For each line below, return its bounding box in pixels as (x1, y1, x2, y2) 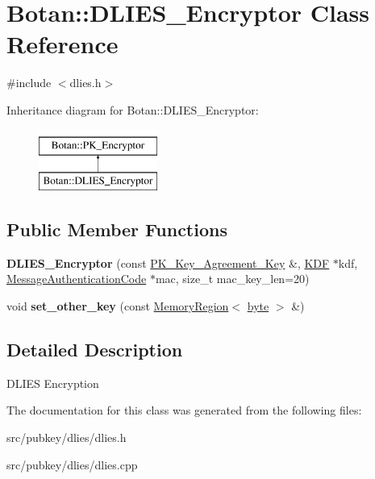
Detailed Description (6, 337, 183, 362)
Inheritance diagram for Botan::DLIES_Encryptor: (6, 101, 259, 118)
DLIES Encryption (6, 374, 99, 391)
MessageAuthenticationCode (6, 270, 147, 287)
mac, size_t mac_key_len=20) (155, 270, 310, 287)
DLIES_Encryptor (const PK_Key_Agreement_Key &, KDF (6, 254, 330, 271)
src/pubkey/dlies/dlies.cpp (6, 456, 138, 473)
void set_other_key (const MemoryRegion (6, 298, 229, 314)
